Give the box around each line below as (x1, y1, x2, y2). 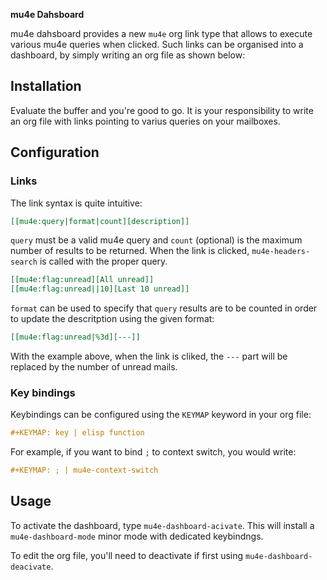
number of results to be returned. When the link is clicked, (10, 245, 250, 257)
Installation (10, 78, 82, 95)
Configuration (10, 144, 100, 161)
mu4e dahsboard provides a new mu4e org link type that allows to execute (10, 28, 313, 39)
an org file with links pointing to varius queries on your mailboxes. (10, 115, 281, 127)
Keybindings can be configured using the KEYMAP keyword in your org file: (10, 409, 312, 421)
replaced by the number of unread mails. (10, 361, 178, 373)
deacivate (10, 562, 52, 572)
